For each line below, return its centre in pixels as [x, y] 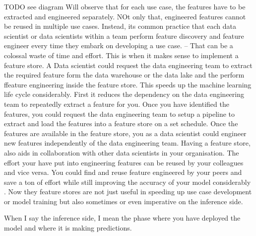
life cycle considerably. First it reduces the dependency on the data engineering [124, 94]
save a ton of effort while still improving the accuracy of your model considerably [128, 182]
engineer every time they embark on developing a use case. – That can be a [119, 45]
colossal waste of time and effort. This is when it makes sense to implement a [121, 55]
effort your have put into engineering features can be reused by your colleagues [124, 162]
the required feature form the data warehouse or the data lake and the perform [124, 75]
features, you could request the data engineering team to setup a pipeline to [120, 114]
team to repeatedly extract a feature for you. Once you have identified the [117, 104]
